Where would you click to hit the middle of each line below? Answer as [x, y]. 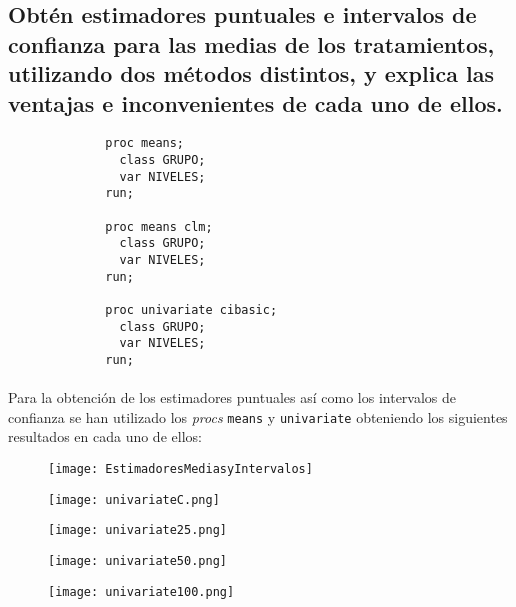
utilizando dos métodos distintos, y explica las [251, 73]
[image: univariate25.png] [137, 530]
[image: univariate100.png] [141, 591]
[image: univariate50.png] [137, 560]
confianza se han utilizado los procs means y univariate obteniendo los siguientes [258, 416]
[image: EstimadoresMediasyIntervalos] [180, 469]
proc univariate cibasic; [191, 309]
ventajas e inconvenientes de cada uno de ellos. [255, 102]
